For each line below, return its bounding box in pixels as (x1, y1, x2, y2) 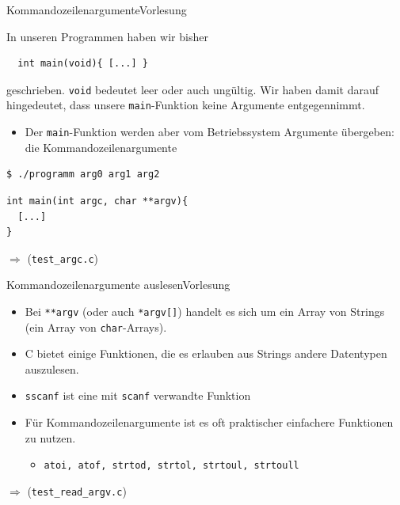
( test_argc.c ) (27, 249, 99, 266)
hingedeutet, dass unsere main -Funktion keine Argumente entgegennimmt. (6, 97, 365, 113)
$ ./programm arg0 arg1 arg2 (6, 169, 160, 180)
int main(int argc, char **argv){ (6, 195, 189, 207)
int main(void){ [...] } (17, 58, 148, 70)
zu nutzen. (25, 429, 76, 446)
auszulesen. (25, 360, 79, 377)
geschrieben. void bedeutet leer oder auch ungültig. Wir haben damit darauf (6, 81, 379, 97)
